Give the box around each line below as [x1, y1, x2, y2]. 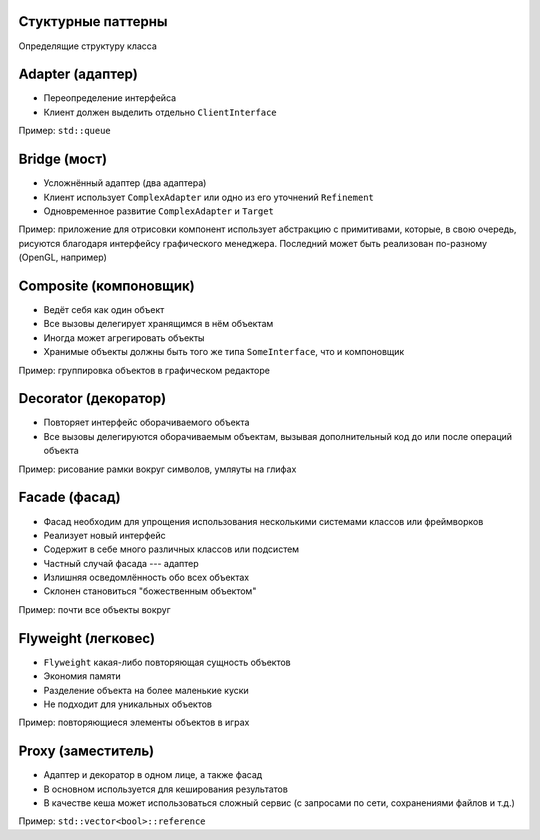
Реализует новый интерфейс [43, 529, 166, 541]
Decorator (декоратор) [18, 390, 167, 407]
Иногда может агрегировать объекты [43, 331, 205, 344]
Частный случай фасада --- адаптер [43, 557, 199, 569]
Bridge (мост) [18, 151, 108, 168]
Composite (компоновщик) [18, 277, 195, 294]
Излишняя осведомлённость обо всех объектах [43, 571, 250, 584]
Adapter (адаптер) [18, 66, 139, 83]
